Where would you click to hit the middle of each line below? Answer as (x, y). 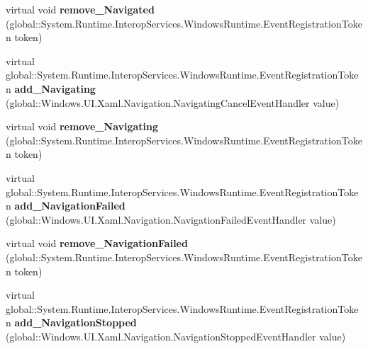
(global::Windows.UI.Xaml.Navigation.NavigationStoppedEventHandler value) (176, 336)
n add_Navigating (51, 88)
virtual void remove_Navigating (82, 126)
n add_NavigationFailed (66, 206)
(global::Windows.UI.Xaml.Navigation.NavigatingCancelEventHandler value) (173, 102)
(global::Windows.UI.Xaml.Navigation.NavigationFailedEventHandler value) (171, 219)
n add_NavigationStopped (71, 322)
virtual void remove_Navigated (80, 9)
